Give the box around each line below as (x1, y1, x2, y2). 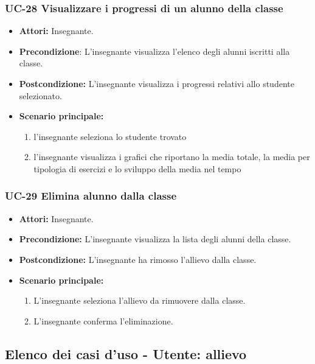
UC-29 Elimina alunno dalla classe (5, 188, 177, 203)
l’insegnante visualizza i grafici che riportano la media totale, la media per (33, 150, 310, 163)
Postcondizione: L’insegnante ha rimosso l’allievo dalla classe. (19, 253, 257, 265)
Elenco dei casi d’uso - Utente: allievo (5, 344, 247, 363)
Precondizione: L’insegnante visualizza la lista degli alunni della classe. (19, 233, 291, 245)
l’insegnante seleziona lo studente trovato (33, 130, 187, 142)
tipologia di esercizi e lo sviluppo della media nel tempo (33, 162, 241, 175)
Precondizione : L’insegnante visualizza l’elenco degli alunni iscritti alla (19, 44, 290, 57)
